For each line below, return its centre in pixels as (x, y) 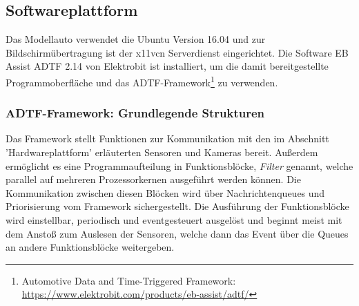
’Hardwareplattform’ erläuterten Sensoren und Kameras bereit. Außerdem (162, 152)
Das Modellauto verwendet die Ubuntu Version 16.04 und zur (136, 39)
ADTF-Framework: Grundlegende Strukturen (135, 113)
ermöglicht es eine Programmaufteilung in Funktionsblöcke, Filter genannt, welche (179, 165)
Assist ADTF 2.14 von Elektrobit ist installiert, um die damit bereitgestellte (167, 66)
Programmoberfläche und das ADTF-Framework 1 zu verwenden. (142, 81)
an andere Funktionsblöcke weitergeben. (90, 247)
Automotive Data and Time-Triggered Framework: (129, 280)
